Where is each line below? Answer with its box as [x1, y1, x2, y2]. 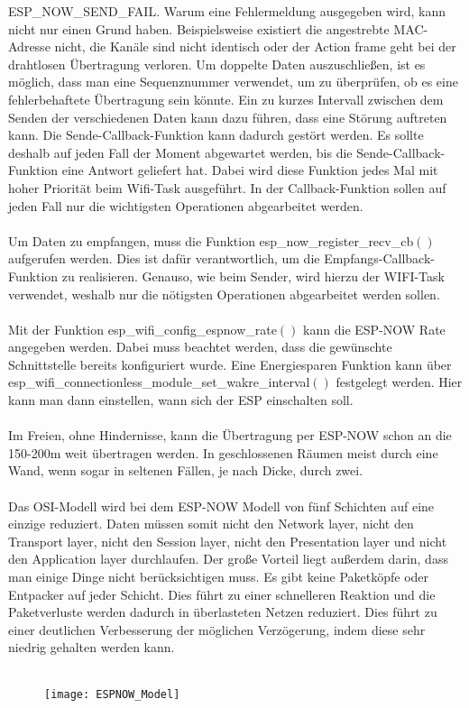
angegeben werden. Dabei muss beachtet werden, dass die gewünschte [8, 337, 392, 356]
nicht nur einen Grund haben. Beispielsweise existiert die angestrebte [8, 19, 390, 38]
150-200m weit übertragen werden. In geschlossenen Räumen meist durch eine [8, 443, 438, 462]
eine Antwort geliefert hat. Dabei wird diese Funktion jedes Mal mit [61, 161, 438, 179]
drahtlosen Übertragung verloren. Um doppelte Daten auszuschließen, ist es [8, 54, 426, 73]
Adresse [8, 37, 51, 56]
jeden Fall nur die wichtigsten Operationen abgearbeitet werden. [8, 196, 363, 215]
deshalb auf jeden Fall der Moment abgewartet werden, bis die [8, 143, 353, 161]
